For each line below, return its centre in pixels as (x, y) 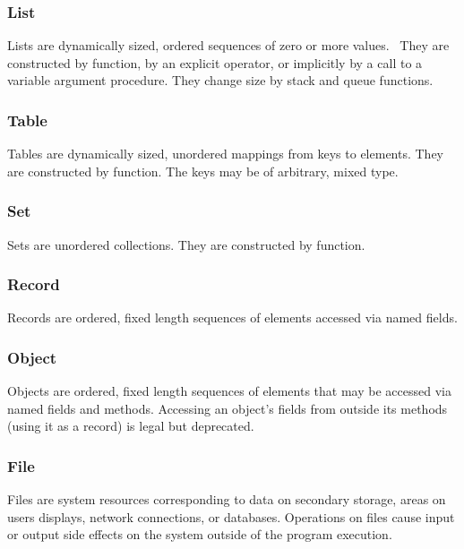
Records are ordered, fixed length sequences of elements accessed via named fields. (232, 317)
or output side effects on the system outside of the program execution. (200, 534)
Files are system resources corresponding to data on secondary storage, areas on (227, 499)
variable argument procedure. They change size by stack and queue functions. (220, 80)
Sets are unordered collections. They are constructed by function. (186, 244)
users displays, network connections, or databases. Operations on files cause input (231, 516)
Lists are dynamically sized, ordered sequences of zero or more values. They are (228, 45)
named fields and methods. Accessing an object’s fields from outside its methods (228, 408)
